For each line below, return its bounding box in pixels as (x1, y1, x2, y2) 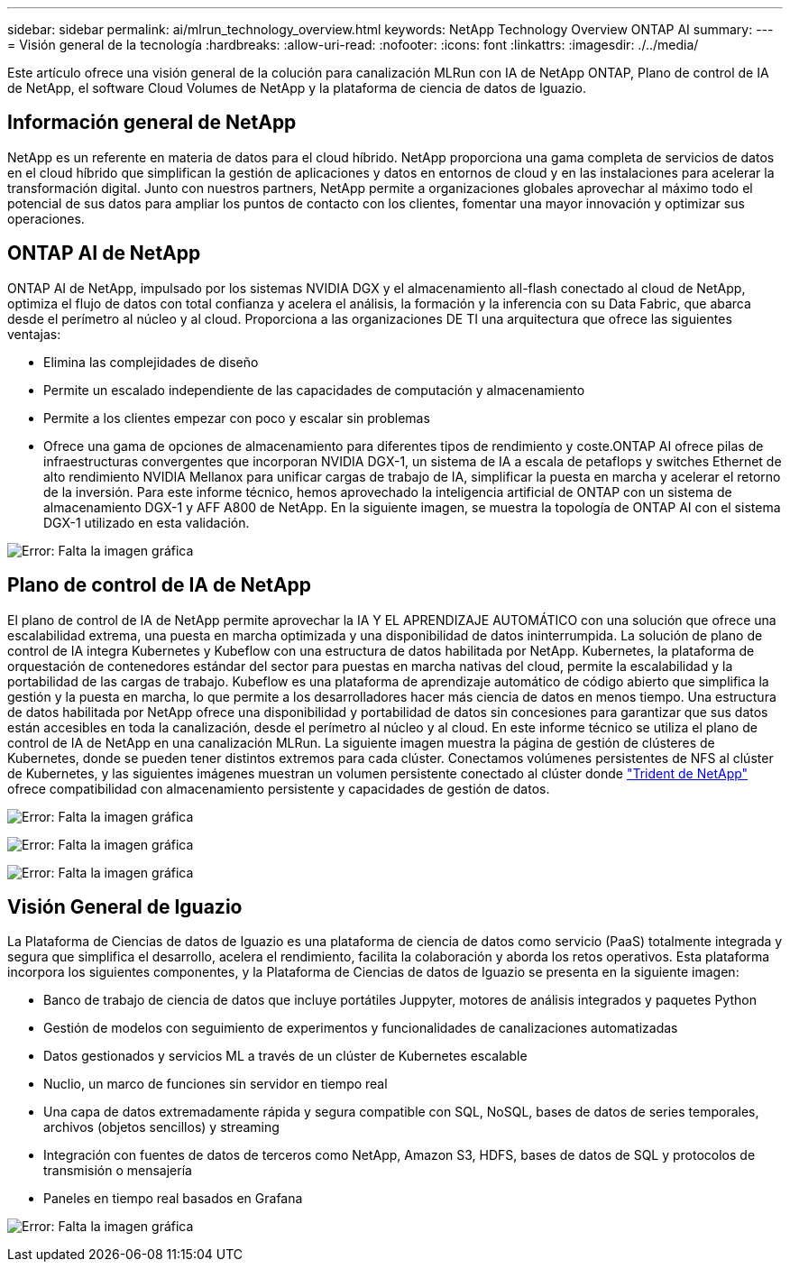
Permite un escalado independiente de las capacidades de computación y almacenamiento (43, 382, 585, 398)
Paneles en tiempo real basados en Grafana (43, 1191, 303, 1207)
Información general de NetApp (7, 111, 297, 134)
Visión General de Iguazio (7, 895, 243, 918)
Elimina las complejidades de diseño (43, 354, 259, 370)
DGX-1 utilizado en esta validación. (43, 514, 250, 530)
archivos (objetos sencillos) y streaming (43, 1119, 280, 1136)
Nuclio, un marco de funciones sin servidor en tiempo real (43, 1076, 388, 1092)
